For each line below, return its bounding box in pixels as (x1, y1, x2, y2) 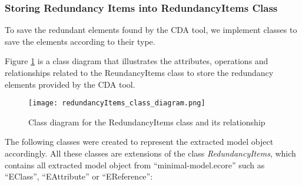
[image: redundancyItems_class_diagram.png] (28, 99, 205, 108)
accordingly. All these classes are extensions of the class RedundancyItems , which (5, 147, 296, 160)
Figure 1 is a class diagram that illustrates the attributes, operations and (5, 55, 268, 67)
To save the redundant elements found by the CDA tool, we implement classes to (5, 24, 297, 36)
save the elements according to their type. (5, 35, 155, 47)
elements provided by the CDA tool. (5, 78, 135, 90)
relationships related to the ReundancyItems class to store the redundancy (5, 67, 274, 78)
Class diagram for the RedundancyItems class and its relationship (28, 115, 266, 128)
